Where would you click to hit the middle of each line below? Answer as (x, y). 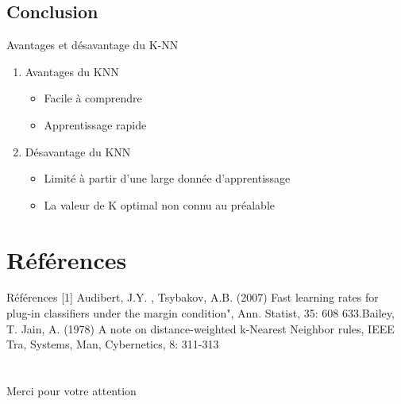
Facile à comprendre (93, 98)
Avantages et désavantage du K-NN (93, 45)
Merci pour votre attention (71, 391)
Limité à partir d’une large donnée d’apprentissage (167, 178)
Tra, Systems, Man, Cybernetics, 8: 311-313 (113, 344)
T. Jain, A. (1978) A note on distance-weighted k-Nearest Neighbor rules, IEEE (200, 328)
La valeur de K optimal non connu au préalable (159, 204)
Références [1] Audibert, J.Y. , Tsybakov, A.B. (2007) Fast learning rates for (193, 297)
